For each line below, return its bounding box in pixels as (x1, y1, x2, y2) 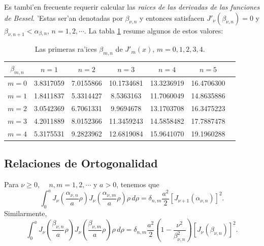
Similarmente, (4, 207, 47, 218)
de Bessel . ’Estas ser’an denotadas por (4, 12, 123, 23)
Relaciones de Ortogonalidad (4, 155, 158, 171)
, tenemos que (116, 179, 159, 189)
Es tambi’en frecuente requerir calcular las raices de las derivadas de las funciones (4, 2, 260, 12)
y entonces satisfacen (140, 12, 205, 23)
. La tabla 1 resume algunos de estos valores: (84, 25, 223, 36)
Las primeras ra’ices (35, 44, 97, 54)
